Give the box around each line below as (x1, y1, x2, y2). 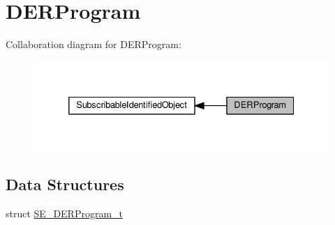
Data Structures (6, 173, 124, 194)
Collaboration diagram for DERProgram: (6, 37, 181, 52)
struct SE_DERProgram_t (6, 205, 124, 220)
